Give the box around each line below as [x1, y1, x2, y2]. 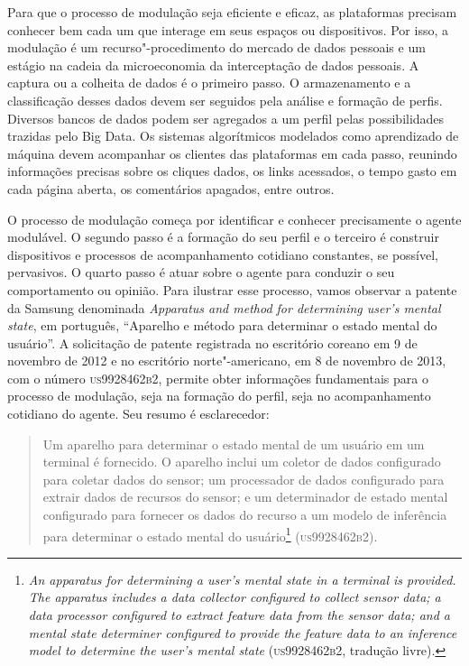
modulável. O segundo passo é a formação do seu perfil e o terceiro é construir [7, 227, 439, 246]
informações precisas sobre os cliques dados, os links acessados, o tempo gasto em [7, 162, 457, 180]
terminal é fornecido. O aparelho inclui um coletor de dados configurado [42, 452, 441, 471]
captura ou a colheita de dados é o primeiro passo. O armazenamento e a [7, 73, 411, 92]
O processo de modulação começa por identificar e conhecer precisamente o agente [7, 209, 462, 228]
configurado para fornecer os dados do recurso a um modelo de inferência [42, 505, 447, 524]
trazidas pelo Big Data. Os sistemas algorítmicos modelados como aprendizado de [7, 126, 459, 145]
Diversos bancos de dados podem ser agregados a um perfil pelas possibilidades [7, 108, 445, 127]
